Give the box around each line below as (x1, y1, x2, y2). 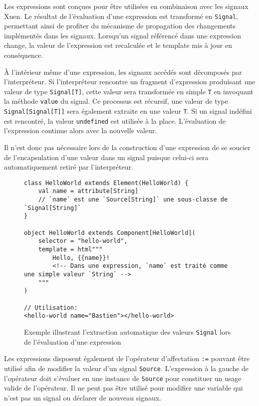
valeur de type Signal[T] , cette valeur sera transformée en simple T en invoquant (4, 86, 254, 96)
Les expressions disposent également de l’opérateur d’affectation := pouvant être (4, 353, 250, 364)
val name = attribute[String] (38, 188, 139, 195)
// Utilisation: (24, 304, 78, 311)
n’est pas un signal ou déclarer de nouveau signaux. (4, 392, 162, 403)
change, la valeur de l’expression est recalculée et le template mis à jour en (4, 40, 232, 50)
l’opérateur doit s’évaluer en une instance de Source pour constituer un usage (4, 373, 242, 383)
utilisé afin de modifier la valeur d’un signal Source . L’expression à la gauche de (4, 363, 249, 373)
